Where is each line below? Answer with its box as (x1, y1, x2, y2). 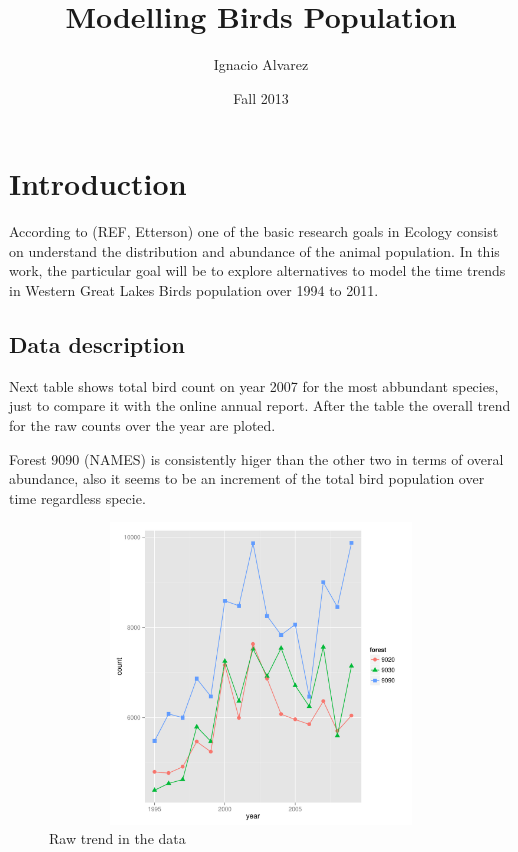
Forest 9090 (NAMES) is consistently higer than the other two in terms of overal (9, 448, 504, 469)
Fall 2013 (233, 87, 289, 108)
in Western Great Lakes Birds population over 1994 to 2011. (9, 280, 379, 301)
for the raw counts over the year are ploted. (9, 415, 276, 436)
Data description (9, 329, 185, 360)
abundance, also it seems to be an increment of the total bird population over (9, 468, 485, 489)
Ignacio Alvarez (213, 54, 309, 75)
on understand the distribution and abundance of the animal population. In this (9, 240, 500, 261)
